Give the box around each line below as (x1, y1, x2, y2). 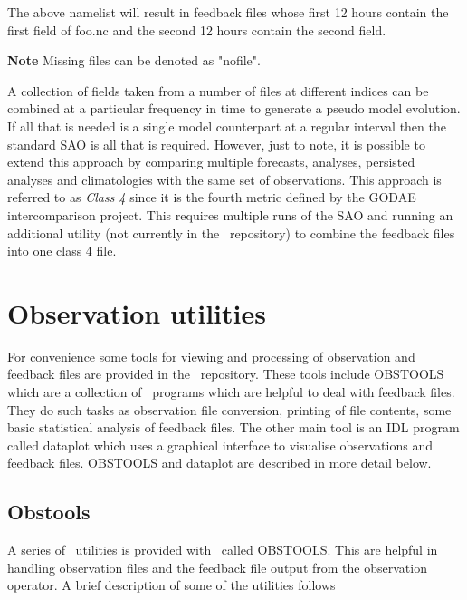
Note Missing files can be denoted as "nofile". (7, 51, 261, 70)
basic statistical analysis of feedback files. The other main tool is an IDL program (7, 418, 460, 437)
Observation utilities (7, 294, 266, 331)
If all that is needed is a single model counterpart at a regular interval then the (7, 116, 446, 135)
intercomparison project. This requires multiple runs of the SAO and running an (7, 205, 453, 224)
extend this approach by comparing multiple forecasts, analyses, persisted (7, 152, 415, 171)
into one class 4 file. (7, 241, 117, 260)
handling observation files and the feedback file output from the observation (7, 557, 427, 576)
